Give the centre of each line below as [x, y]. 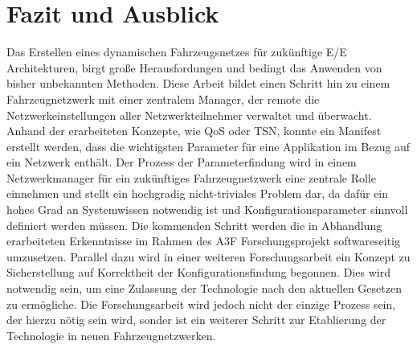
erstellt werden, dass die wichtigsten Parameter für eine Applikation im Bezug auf [208, 146]
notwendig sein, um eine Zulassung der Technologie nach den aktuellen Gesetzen [204, 288]
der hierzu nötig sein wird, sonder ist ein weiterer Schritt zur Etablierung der [196, 320]
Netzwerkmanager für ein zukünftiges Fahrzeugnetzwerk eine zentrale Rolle [191, 177]
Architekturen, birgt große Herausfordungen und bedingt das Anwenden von [194, 67]
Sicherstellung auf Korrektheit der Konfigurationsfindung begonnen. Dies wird [198, 272]
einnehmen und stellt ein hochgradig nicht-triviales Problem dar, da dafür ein [198, 193]
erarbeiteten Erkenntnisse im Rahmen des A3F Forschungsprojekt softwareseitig [203, 241]
